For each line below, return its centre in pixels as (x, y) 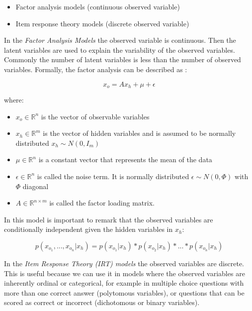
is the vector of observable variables (95, 116)
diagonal (36, 186)
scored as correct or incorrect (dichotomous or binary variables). (102, 302)
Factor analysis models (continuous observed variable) (98, 6)
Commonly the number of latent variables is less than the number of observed (123, 59)
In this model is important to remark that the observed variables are (109, 219)
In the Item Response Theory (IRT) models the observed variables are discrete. (124, 263)
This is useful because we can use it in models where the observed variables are (125, 273)
